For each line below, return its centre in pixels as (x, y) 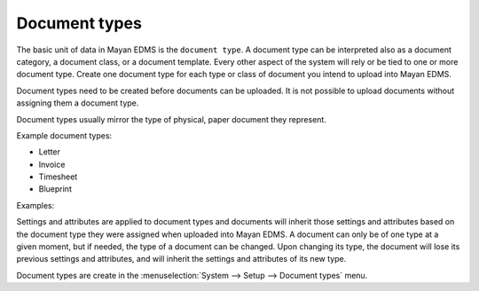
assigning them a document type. (78, 103)
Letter (50, 152)
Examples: (35, 205)
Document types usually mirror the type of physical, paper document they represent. (172, 119)
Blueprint (55, 189)
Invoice (52, 164)
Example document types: (64, 135)
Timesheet (58, 177)
